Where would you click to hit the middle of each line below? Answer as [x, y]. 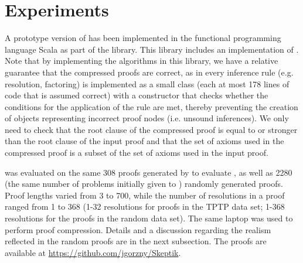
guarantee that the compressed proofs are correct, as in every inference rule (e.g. [149, 72]
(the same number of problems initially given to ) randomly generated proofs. [144, 184]
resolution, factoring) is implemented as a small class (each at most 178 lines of [147, 83]
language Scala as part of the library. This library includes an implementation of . [152, 49]
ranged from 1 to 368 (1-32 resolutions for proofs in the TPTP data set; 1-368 [145, 206]
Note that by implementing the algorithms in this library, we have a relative [142, 61]
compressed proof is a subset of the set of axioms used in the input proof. [137, 153]
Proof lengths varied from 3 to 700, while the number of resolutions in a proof [145, 195]
